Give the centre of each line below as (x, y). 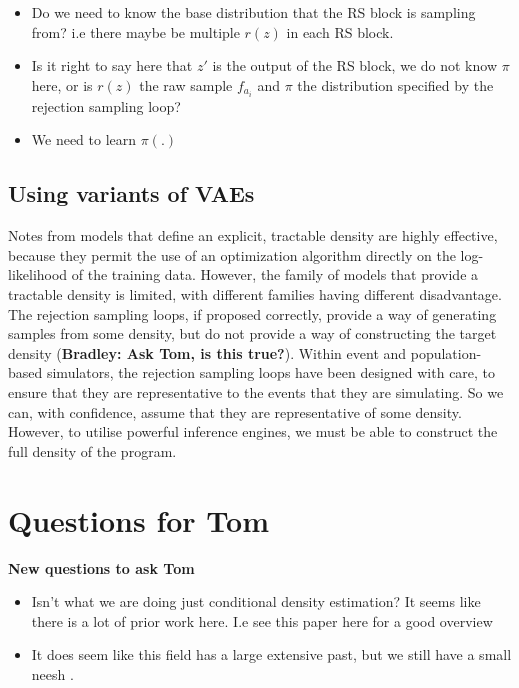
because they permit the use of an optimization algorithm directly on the (232, 254)
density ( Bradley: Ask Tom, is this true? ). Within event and (207, 352)
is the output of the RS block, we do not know (354, 65)
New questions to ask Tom (101, 567)
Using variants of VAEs (131, 193)
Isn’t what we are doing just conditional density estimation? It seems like (256, 601)
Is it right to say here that (112, 65)
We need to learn (84, 139)
